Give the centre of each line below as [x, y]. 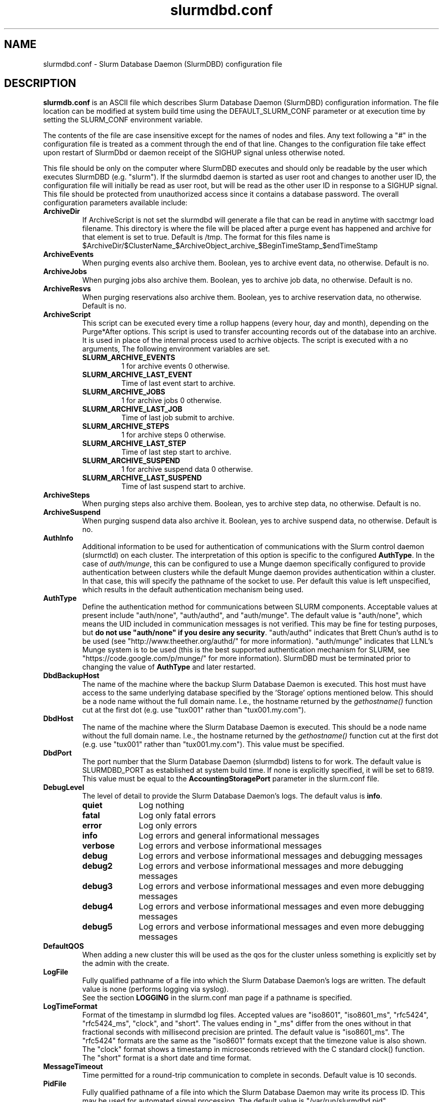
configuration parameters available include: [115, 203]
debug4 [98, 907]
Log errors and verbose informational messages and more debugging [271, 866]
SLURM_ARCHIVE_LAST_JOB [132, 409]
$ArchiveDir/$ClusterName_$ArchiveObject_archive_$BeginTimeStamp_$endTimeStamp [230, 246]
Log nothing [162, 805]
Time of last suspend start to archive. [184, 487]
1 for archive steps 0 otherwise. [174, 435]
